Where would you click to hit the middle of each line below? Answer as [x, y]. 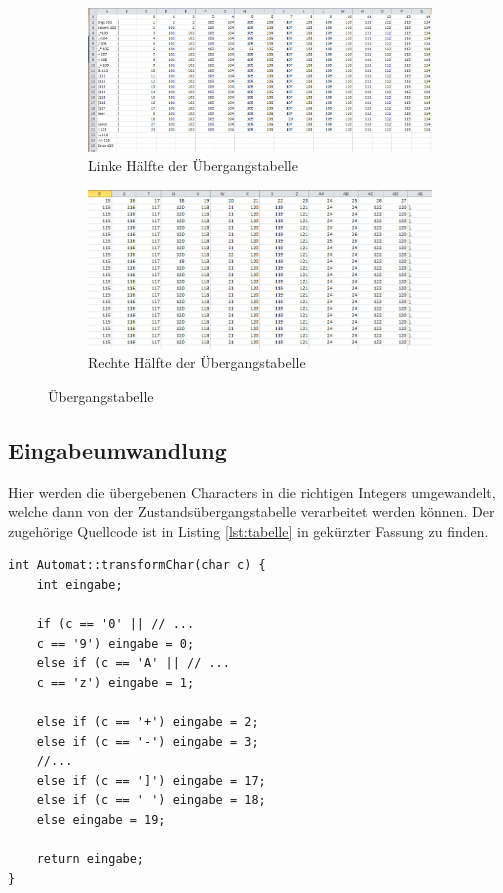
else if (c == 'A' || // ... [133, 663]
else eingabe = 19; [101, 820]
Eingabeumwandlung [117, 449]
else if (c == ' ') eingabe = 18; [151, 800]
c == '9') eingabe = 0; [115, 643]
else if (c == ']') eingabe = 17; [151, 780]
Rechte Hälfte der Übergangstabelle [197, 362]
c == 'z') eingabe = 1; [115, 682]
